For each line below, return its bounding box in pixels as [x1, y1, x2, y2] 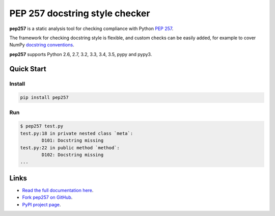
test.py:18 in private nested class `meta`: [20, 130, 133, 136]
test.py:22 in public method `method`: [20, 145, 120, 150]
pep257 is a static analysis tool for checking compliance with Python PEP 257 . [9, 25, 174, 32]
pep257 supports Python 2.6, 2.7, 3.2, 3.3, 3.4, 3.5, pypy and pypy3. [9, 51, 152, 57]
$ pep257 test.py [20, 123, 64, 129]
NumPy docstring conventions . [9, 42, 74, 48]
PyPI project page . [22, 201, 61, 207]
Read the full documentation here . [22, 187, 94, 193]
